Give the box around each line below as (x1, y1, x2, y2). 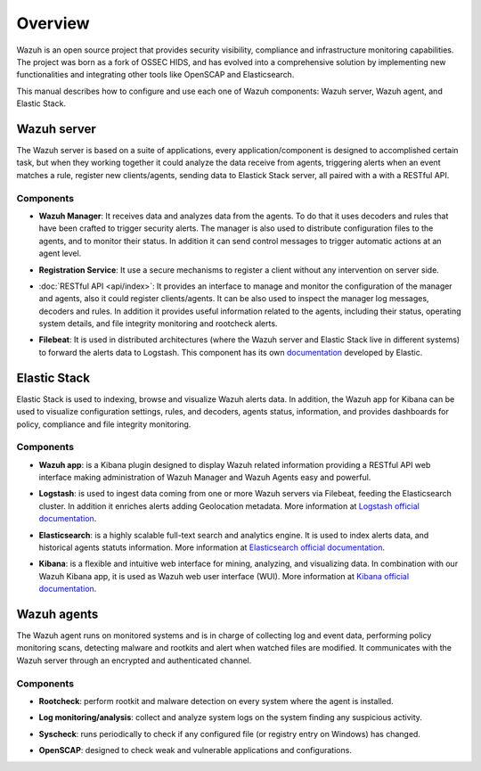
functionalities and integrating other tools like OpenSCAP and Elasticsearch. (16, 70, 295, 80)
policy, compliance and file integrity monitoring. (16, 419, 192, 430)
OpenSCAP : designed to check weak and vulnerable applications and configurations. (38, 745, 352, 756)
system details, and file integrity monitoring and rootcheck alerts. (38, 318, 278, 329)
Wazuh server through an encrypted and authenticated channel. (16, 655, 252, 666)
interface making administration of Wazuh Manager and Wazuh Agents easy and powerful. (38, 472, 371, 483)
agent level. (38, 248, 82, 258)
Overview (16, 13, 90, 33)
